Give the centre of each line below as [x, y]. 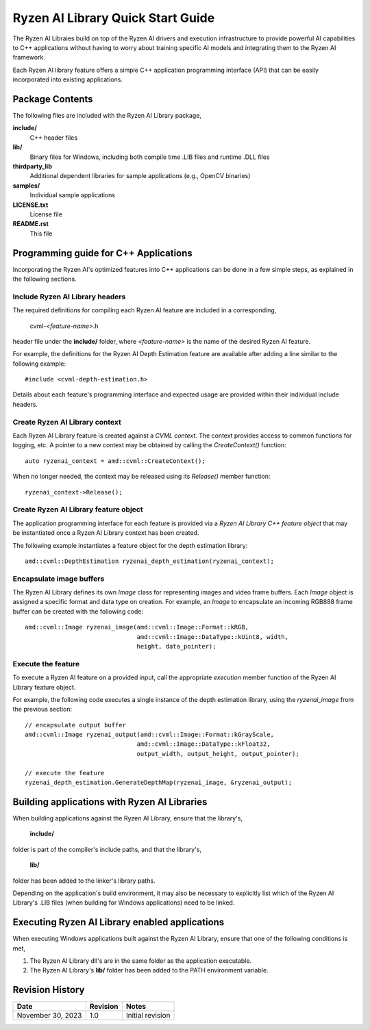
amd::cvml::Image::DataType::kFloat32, [203, 744]
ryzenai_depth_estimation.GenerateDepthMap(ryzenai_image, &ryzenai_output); [159, 783]
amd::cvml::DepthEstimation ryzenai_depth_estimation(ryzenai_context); [149, 561]
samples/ [26, 186]
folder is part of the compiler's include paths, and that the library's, [107, 849]
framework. [29, 58]
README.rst [31, 224]
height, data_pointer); [176, 646]
